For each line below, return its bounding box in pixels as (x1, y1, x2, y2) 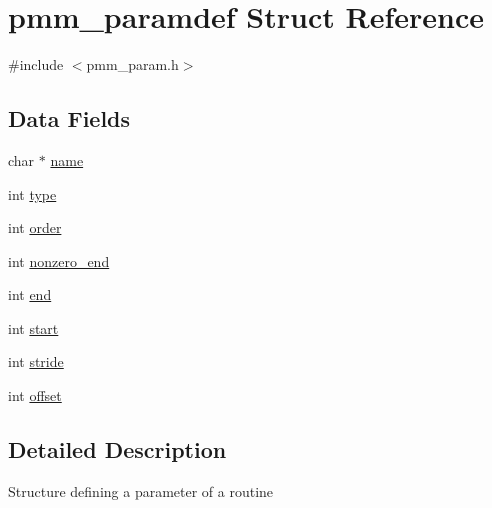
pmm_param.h (86, 54, 179, 75)
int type (8, 183, 57, 204)
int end (8, 284, 52, 305)
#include (8, 54, 64, 75)
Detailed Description (8, 434, 227, 465)
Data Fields (8, 103, 131, 134)
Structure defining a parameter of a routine (8, 480, 274, 501)
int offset (8, 385, 62, 406)
